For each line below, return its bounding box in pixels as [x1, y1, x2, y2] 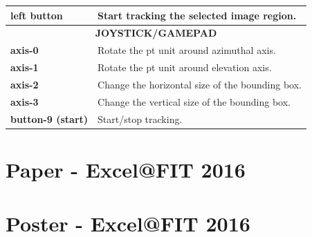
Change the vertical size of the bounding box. [98, 94, 291, 108]
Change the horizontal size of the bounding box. [98, 77, 302, 91]
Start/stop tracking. [98, 111, 183, 126]
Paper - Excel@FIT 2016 [6, 155, 246, 183]
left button [10, 8, 63, 22]
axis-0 [10, 43, 39, 57]
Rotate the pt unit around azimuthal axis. [98, 43, 276, 57]
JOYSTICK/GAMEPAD [95, 26, 217, 40]
